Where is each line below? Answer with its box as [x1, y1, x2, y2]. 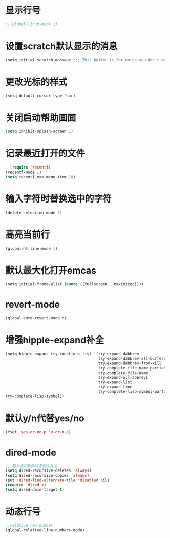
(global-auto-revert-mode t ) [5, 316, 67, 321]
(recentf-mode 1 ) [5, 170, 42, 175]
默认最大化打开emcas [5, 264, 96, 276]
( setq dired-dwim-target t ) [5, 487, 65, 492]
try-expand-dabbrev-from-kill [98, 361, 162, 366]
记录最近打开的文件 [5, 148, 86, 159]
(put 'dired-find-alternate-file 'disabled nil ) [5, 478, 110, 483]
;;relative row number [5, 523, 53, 528]
